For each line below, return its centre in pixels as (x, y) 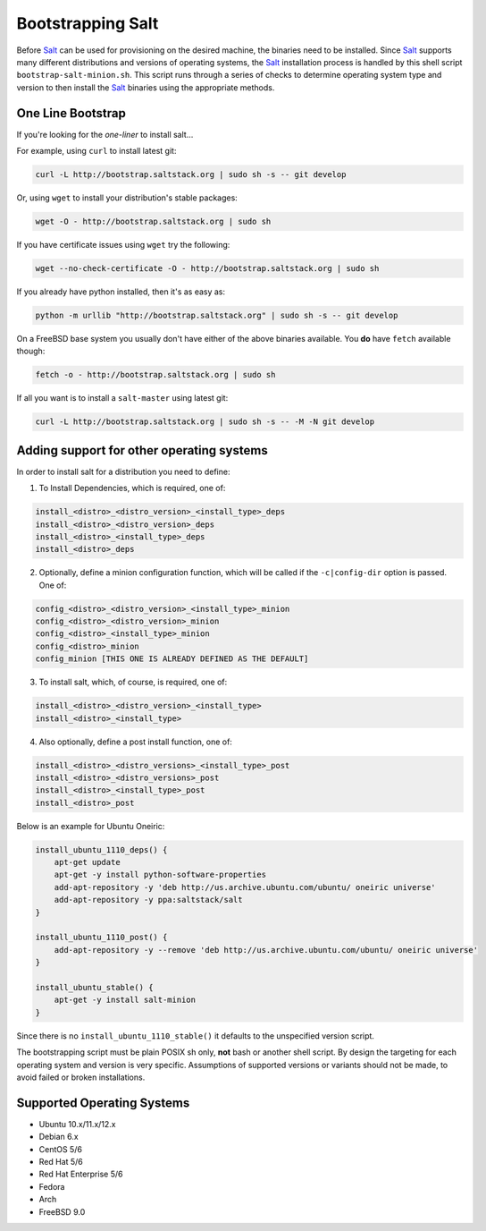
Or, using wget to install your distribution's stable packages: (127, 198)
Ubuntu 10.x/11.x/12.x (77, 1124)
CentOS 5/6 (60, 1149)
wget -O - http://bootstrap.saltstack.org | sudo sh (153, 221)
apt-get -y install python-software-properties (160, 875)
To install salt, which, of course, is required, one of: (133, 682)
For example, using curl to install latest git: (96, 151)
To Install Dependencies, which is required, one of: (132, 488)
